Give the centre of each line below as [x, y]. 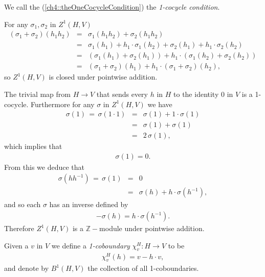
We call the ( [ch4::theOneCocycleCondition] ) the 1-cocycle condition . [112, 7]
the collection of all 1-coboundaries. [143, 268]
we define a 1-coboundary [91, 245]
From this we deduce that [45, 167]
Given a [16, 245]
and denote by [27, 268]
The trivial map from [37, 94]
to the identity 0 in [203, 94]
